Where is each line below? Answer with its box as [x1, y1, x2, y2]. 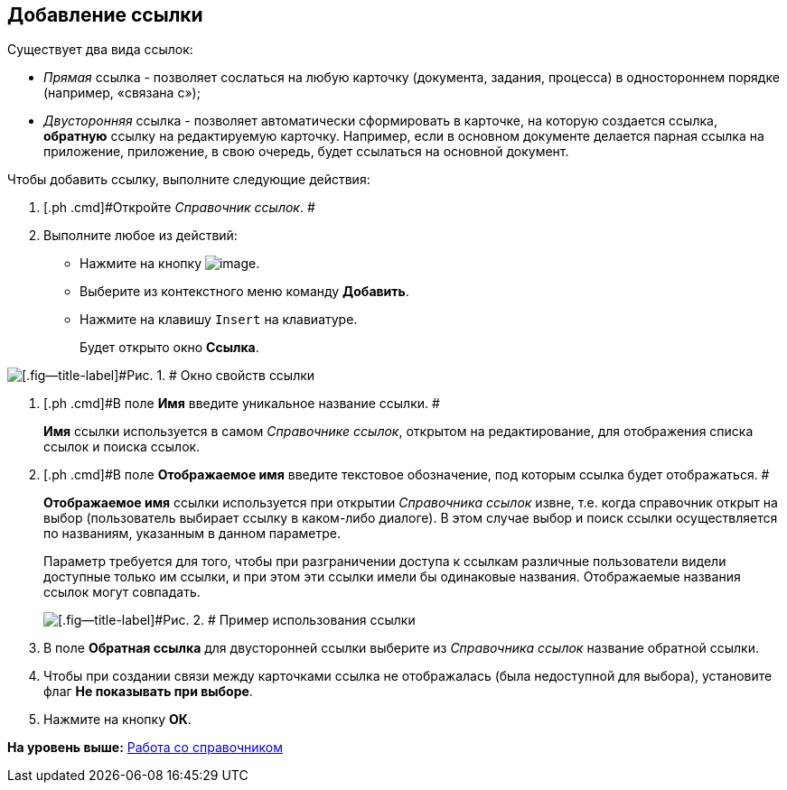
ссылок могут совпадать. [43, 584, 201, 600]
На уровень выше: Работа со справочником [7, 739, 283, 756]
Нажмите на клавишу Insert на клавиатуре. [80, 311, 358, 328]
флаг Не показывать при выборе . [43, 683, 253, 700]
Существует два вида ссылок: [7, 42, 193, 58]
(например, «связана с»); [43, 85, 201, 101]
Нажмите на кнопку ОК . [43, 711, 192, 728]
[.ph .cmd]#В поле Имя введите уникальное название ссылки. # [43, 395, 440, 412]
